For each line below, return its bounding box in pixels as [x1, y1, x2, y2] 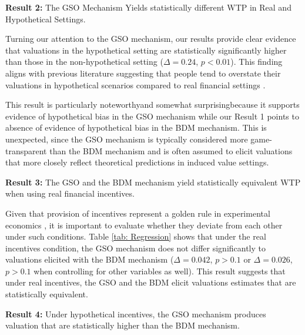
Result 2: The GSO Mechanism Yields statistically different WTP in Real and [5, 1, 291, 13]
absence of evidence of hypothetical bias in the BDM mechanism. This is [5, 121, 267, 134]
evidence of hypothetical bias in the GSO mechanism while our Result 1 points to [5, 110, 299, 122]
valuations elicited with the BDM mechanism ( [5, 253, 174, 266]
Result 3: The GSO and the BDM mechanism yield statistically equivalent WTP [5, 175, 301, 188]
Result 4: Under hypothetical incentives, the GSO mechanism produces [5, 307, 266, 320]
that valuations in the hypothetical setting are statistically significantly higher [5, 44, 287, 56]
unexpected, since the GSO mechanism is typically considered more [5, 132, 248, 145]
